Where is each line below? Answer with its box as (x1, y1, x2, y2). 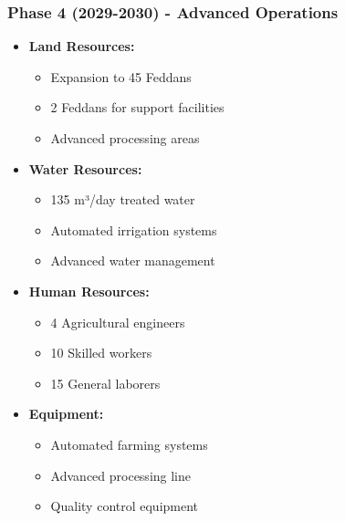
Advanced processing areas (50, 129, 200, 147)
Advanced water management (50, 251, 215, 270)
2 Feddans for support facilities (50, 98, 225, 117)
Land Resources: (28, 36, 135, 56)
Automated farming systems (50, 434, 208, 453)
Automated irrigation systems (50, 220, 217, 239)
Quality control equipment (50, 496, 199, 516)
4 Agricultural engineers (50, 312, 185, 331)
